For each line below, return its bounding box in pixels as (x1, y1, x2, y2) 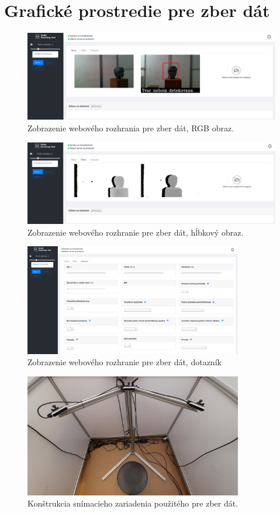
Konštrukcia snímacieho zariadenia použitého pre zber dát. (27, 497, 238, 509)
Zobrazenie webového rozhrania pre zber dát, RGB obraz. (27, 121, 234, 134)
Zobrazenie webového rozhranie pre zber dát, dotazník (27, 356, 222, 368)
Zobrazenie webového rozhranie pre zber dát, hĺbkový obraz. (27, 226, 244, 238)
